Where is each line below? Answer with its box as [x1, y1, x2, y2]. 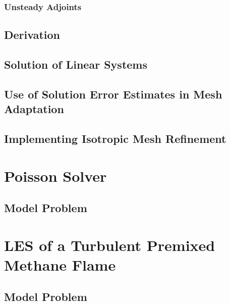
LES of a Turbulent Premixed [4, 234, 215, 255]
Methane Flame [4, 254, 116, 275]
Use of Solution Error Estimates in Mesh [4, 86, 222, 101]
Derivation [4, 27, 60, 42]
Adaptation [4, 101, 64, 117]
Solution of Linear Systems [4, 57, 147, 72]
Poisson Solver [4, 165, 107, 186]
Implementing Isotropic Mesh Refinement [4, 130, 226, 146]
